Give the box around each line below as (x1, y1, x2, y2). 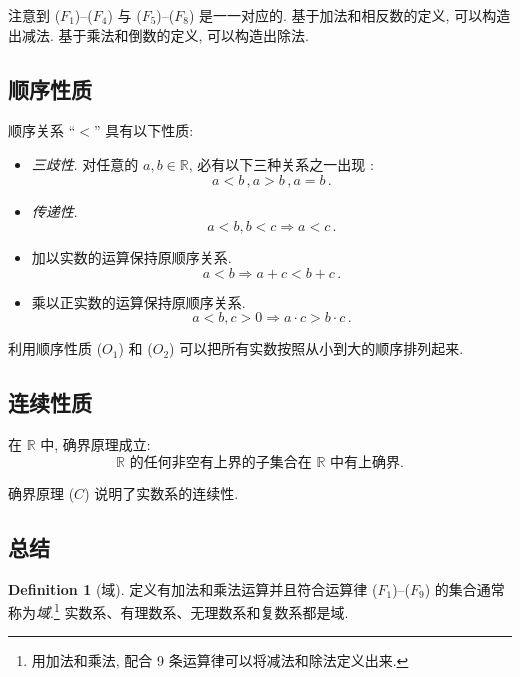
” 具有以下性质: (93, 120, 194, 141)
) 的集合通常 (424, 578, 505, 599)
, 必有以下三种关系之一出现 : (188, 153, 374, 174)
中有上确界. (329, 455, 404, 470)
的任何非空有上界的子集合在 (129, 455, 312, 470)
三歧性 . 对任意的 (31, 153, 139, 174)
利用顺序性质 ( (8, 338, 103, 359)
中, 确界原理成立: (40, 434, 151, 455)
